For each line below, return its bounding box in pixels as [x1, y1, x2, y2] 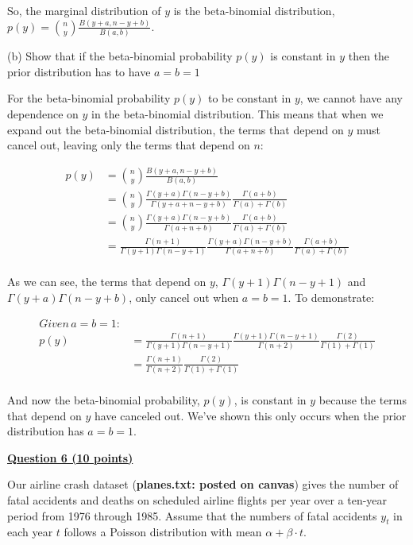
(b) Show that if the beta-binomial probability [7, 48, 233, 64]
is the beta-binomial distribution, [173, 2, 335, 18]
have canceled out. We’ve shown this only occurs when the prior [94, 407, 407, 423]
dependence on [7, 106, 79, 122]
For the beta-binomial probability [7, 90, 171, 106]
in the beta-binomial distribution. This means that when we [91, 106, 384, 122]
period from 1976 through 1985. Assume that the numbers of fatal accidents [7, 507, 377, 524]
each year [7, 524, 53, 540]
